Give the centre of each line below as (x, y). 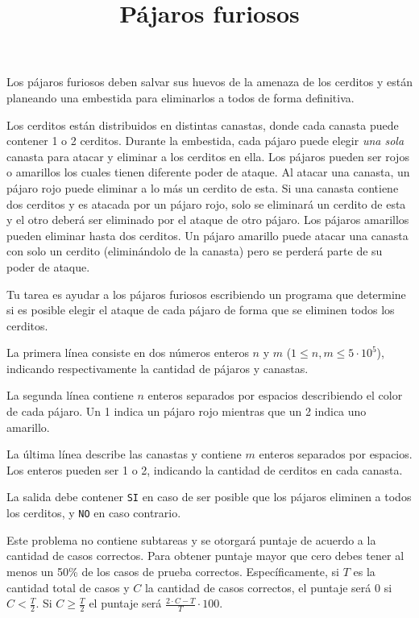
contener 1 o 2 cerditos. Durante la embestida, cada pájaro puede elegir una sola (205, 141)
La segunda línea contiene (70, 395)
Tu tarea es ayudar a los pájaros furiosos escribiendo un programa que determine (206, 294)
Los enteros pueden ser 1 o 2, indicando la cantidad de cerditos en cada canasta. (205, 469)
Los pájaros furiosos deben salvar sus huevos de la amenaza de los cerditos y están (209, 82)
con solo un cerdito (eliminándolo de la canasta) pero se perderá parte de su (195, 251)
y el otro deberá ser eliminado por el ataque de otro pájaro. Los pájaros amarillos (208, 220)
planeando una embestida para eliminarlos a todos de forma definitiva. (180, 97)
